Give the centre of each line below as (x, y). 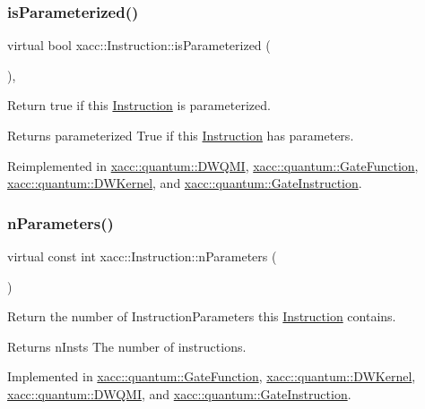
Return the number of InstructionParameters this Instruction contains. (202, 316)
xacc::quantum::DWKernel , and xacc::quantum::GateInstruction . (185, 183)
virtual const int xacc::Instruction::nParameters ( (142, 256)
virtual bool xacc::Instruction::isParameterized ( (139, 45)
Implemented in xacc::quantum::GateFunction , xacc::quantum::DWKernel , (212, 376)
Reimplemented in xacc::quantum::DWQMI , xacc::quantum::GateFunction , (213, 165)
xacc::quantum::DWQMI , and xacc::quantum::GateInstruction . (179, 393)
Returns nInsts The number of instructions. (127, 346)
